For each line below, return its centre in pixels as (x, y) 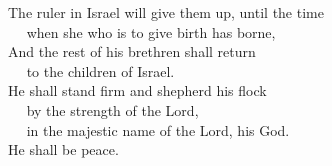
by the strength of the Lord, (112, 109)
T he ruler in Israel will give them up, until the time (166, 12)
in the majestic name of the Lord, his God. (158, 129)
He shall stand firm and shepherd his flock (137, 90)
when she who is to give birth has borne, (151, 31)
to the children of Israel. (100, 70)
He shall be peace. (63, 149)
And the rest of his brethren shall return (132, 51)
